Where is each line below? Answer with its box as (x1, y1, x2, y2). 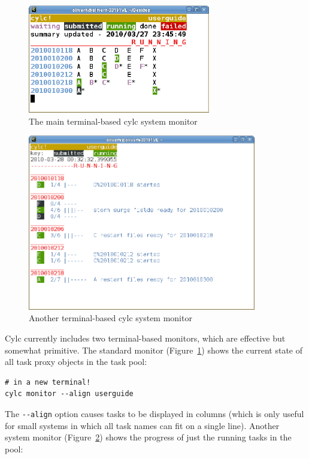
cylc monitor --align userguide (5, 389, 134, 398)
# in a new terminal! (5, 378, 91, 386)
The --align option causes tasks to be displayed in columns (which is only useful (5, 407, 304, 419)
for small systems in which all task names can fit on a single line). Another (5, 419, 280, 431)
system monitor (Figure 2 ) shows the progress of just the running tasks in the (5, 431, 292, 443)
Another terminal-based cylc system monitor (29, 312, 192, 324)
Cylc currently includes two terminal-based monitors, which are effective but (5, 331, 286, 344)
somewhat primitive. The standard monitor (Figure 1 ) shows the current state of (5, 343, 303, 356)
